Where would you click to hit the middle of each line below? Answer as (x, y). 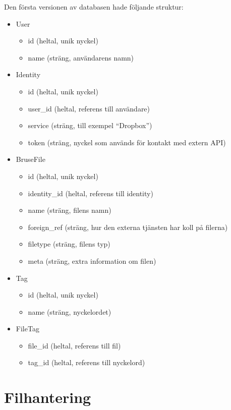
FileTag (27, 329)
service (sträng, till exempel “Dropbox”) (90, 125)
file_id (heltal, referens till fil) (74, 345)
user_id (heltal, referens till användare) (89, 108)
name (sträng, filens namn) (70, 210)
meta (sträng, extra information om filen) (92, 260)
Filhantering (48, 397)
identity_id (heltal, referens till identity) (91, 193)
